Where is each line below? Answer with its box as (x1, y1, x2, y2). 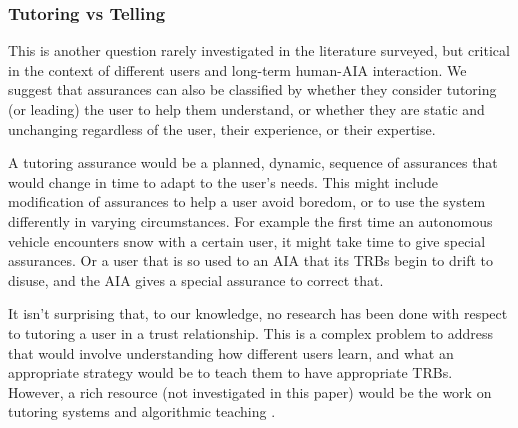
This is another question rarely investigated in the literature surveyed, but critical (8, 40, 510, 61)
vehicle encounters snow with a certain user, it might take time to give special (8, 230, 486, 251)
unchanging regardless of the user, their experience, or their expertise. (8, 118, 436, 139)
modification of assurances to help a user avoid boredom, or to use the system (8, 191, 486, 212)
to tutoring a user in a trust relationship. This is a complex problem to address (8, 322, 493, 343)
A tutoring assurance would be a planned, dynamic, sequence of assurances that (8, 152, 498, 173)
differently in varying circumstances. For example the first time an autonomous (8, 210, 493, 231)
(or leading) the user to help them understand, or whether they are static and (8, 99, 485, 119)
